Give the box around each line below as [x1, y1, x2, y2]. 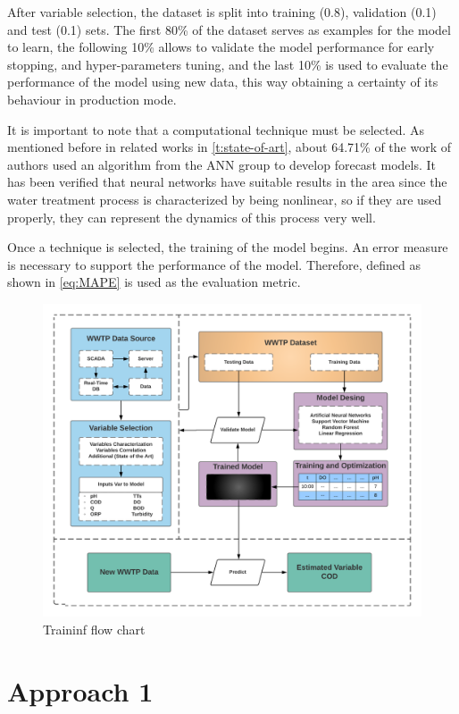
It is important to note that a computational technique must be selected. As [7, 120, 424, 139]
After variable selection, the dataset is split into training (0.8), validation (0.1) [7, 3, 437, 21]
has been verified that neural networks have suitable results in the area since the [7, 172, 447, 191]
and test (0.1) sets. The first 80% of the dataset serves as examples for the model [7, 20, 451, 38]
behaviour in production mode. [7, 89, 177, 108]
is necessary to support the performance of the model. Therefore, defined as [7, 255, 421, 273]
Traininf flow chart [43, 619, 146, 638]
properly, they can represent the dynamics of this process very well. [7, 207, 376, 226]
